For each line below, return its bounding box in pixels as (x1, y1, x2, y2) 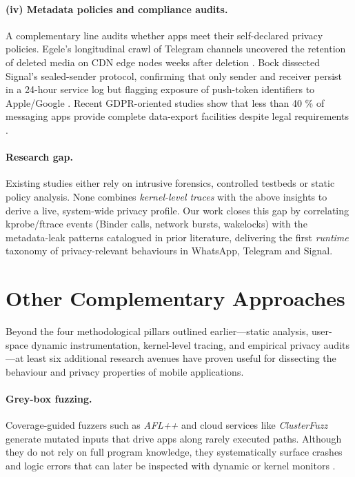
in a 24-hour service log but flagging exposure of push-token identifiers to (6, 82, 315, 97)
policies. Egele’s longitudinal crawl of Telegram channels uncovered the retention (6, 41, 346, 56)
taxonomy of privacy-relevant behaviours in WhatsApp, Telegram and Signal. (6, 243, 333, 258)
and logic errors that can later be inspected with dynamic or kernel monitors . (6, 458, 336, 472)
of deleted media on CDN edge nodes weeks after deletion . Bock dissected (6, 54, 321, 69)
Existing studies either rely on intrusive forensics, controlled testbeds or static (6, 176, 335, 190)
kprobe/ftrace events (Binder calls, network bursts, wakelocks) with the (6, 216, 307, 231)
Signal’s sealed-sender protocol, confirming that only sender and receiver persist (6, 68, 343, 83)
